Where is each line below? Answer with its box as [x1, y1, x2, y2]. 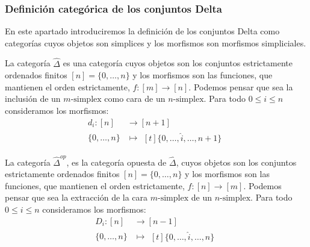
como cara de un [104, 92, 166, 105]
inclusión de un [5, 92, 61, 105]
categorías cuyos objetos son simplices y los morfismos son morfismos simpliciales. [5, 36, 306, 49]
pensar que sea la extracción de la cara [5, 191, 148, 204]
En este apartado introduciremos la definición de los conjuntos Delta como [5, 25, 280, 37]
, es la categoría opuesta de [66, 155, 167, 168]
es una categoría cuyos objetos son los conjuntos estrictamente [63, 57, 293, 69]
